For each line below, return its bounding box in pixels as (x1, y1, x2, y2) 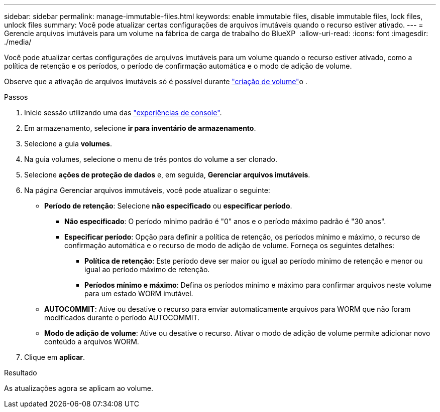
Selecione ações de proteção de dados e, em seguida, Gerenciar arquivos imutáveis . (24, 170, 310, 179)
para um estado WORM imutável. (84, 289, 193, 298)
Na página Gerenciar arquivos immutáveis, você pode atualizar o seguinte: (24, 186, 270, 194)
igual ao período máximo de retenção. (84, 265, 210, 274)
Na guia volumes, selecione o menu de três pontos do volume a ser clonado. (24, 155, 277, 163)
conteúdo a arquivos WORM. (44, 337, 139, 346)
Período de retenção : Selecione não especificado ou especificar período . (44, 201, 292, 210)
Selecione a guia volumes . (24, 139, 112, 148)
